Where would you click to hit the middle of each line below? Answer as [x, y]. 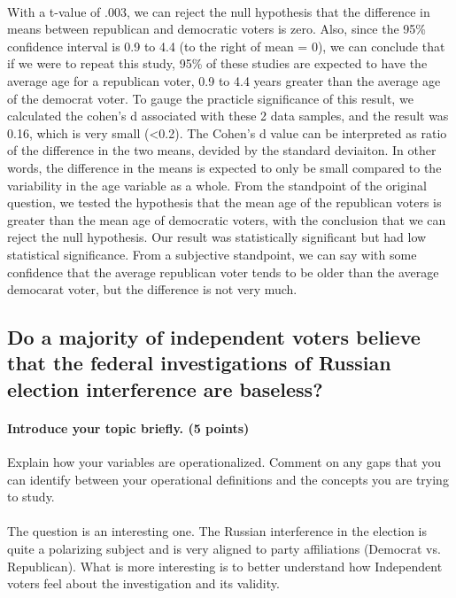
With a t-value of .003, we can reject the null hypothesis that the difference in [219, 11]
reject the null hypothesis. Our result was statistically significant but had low [217, 237]
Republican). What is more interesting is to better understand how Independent [225, 566]
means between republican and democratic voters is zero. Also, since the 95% [216, 29]
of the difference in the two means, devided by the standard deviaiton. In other [222, 150]
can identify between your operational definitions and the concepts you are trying [228, 479]
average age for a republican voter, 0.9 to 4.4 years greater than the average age [224, 80]
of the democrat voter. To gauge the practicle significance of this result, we [210, 98]
